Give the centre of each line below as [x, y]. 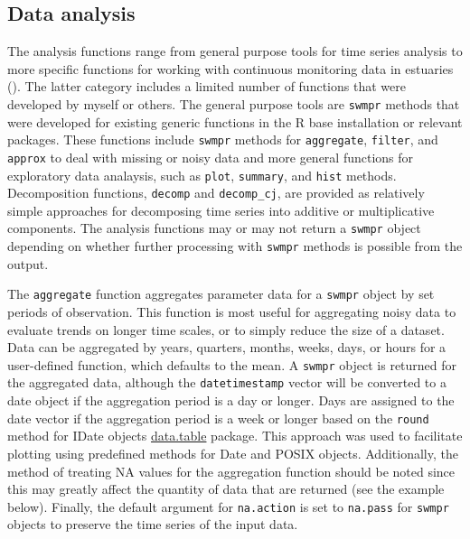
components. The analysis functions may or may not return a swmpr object [214, 228]
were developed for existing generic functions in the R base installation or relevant [235, 121]
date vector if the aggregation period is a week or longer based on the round [218, 418]
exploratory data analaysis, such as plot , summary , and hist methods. [202, 175]
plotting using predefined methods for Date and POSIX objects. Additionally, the [233, 453]
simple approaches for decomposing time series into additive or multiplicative [221, 210]
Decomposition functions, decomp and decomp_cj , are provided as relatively [216, 193]
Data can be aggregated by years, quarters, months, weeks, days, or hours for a [227, 347]
